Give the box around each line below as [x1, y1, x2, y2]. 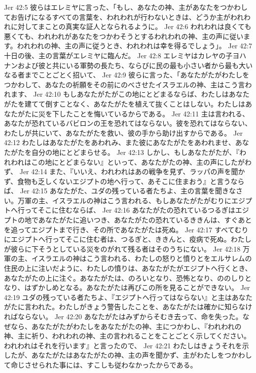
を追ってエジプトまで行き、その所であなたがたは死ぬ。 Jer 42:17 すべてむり [4, 224, 249, 234]
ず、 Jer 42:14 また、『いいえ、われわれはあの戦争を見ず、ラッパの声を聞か [4, 166, 245, 177]
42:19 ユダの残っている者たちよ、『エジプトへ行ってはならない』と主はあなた [4, 292, 253, 302]
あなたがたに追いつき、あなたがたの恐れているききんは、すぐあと [38, 215, 252, 225]
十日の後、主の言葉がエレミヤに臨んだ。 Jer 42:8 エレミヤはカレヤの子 [4, 50, 233, 60]
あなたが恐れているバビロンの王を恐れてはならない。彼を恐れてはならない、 [4, 118, 252, 128]
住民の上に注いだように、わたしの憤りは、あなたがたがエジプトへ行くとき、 [4, 263, 252, 273]
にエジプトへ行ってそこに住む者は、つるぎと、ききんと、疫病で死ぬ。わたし [4, 234, 252, 244]
